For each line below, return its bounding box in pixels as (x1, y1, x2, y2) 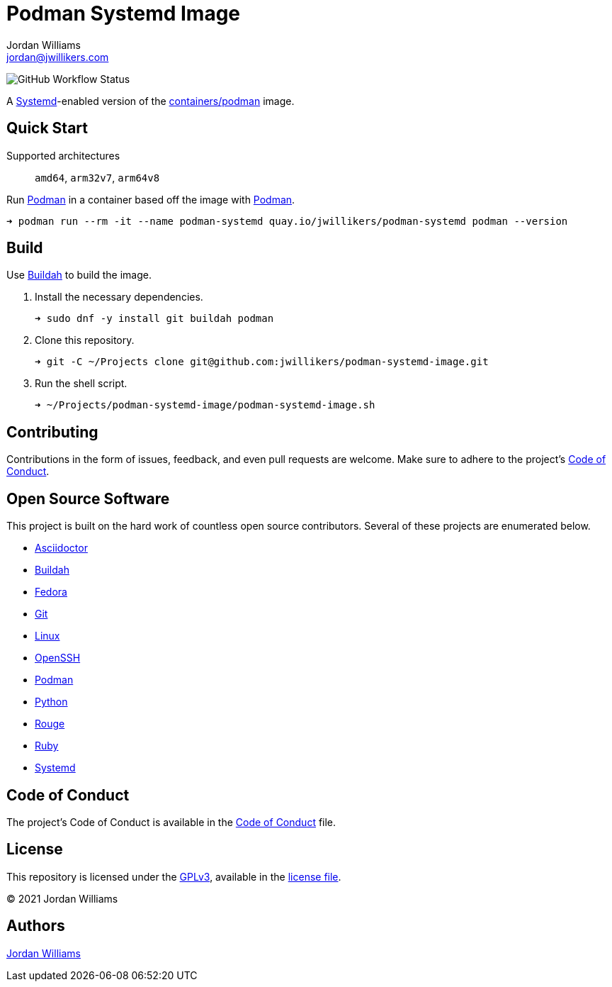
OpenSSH (35, 652, 81, 664)
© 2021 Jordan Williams (6, 892, 118, 905)
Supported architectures (6, 149, 120, 162)
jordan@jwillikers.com (6, 50, 109, 63)
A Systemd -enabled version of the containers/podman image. (6, 94, 295, 107)
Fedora (35, 586, 67, 598)
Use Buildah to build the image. (6, 269, 152, 281)
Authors (6, 917, 65, 935)
